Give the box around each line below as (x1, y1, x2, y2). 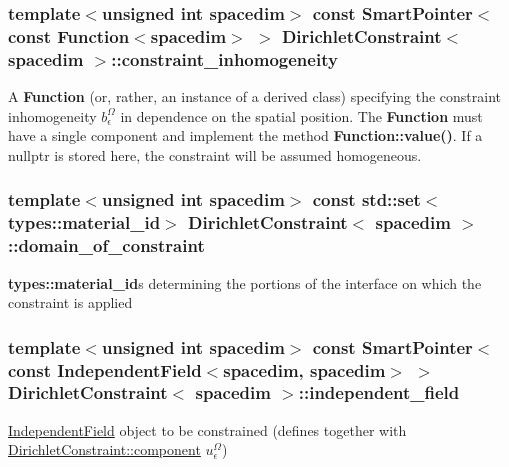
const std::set (312, 187, 421, 212)
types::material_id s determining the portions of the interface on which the (8, 272, 482, 293)
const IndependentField (8, 357, 202, 382)
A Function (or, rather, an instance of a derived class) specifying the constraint (8, 86, 502, 107)
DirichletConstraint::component (8, 439, 201, 460)
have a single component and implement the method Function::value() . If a (8, 125, 483, 146)
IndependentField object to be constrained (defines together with (8, 419, 407, 440)
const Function (8, 23, 130, 48)
